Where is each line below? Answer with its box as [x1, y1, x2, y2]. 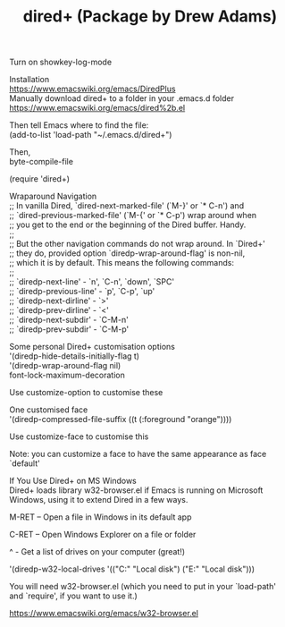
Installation [9, 74, 50, 85]
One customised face [9, 404, 88, 415]
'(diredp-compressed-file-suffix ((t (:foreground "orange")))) [9, 414, 232, 425]
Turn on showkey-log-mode [9, 56, 113, 68]
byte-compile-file [9, 157, 74, 167]
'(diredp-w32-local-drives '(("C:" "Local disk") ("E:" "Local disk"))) [9, 563, 256, 574]
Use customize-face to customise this [9, 431, 149, 442]
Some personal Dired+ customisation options [9, 342, 176, 352]
